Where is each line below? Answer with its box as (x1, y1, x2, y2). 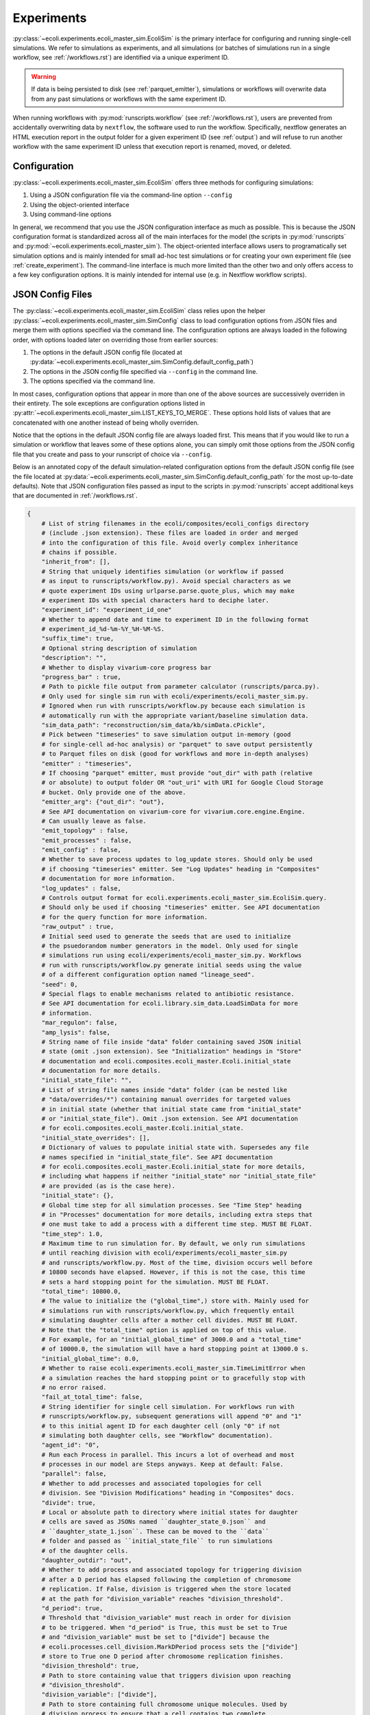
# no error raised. (41, 1383, 108, 1391)
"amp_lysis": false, (41, 1028, 111, 1036)
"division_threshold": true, (41, 1662, 140, 1670)
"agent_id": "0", (41, 1441, 100, 1449)
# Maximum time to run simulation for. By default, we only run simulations (41, 1240, 306, 1248)
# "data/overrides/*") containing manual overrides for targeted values (41, 1096, 291, 1104)
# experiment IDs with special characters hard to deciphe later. (41, 596, 270, 604)
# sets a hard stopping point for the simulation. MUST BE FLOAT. (41, 1278, 270, 1286)
